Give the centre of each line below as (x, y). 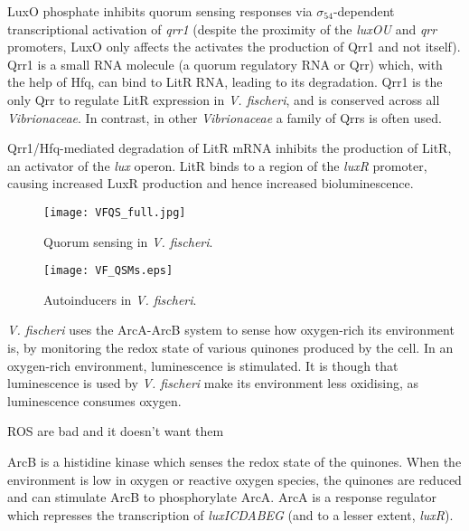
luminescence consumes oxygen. (94, 400)
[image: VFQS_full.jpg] (115, 212)
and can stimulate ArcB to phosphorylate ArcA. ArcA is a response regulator (222, 497)
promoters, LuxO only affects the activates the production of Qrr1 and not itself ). (234, 47)
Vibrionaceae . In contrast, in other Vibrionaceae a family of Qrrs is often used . (225, 117)
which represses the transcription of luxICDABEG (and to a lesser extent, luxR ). (230, 514)
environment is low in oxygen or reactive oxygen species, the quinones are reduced (234, 479)
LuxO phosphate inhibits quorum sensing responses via (160, 11)
